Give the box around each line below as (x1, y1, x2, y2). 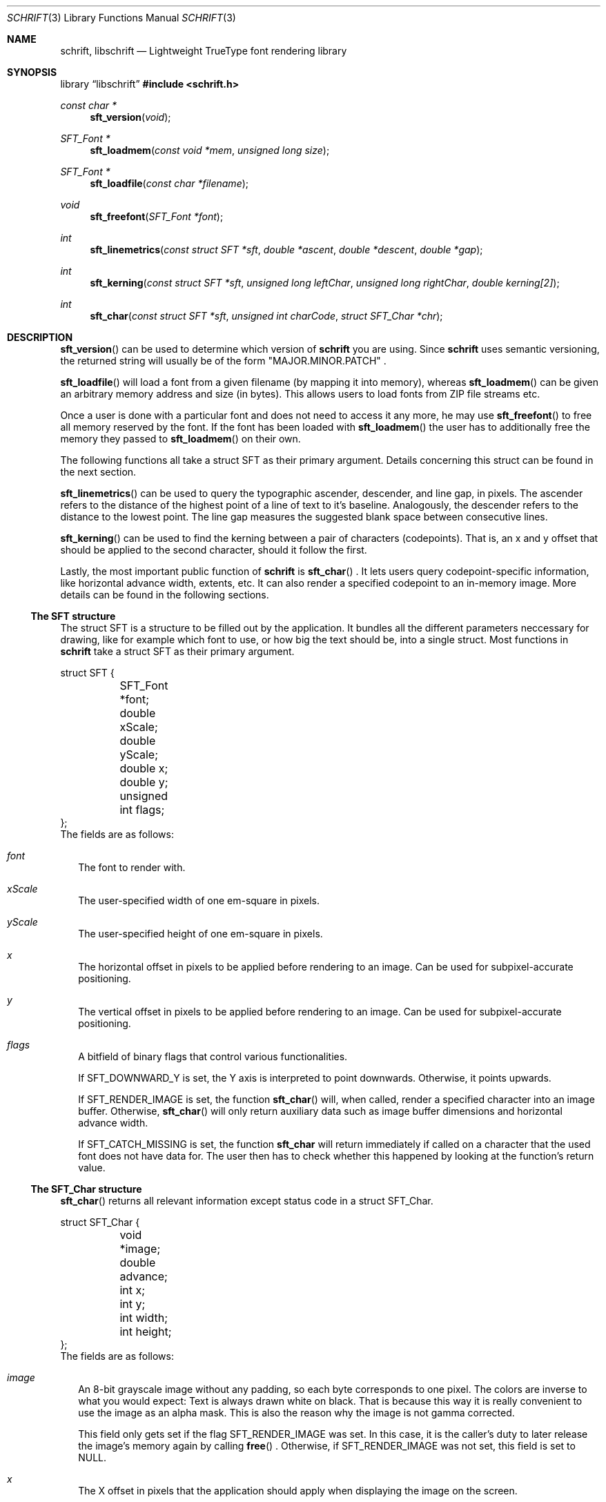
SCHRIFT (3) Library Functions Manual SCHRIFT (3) (7, 12, 236, 23)
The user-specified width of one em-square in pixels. (78, 895, 320, 906)
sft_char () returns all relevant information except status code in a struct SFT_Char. (60, 1195, 433, 1207)
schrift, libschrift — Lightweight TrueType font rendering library (60, 45, 347, 57)
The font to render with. (78, 861, 186, 873)
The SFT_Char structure (30, 1183, 142, 1195)
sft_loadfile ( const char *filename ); (90, 177, 249, 189)
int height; (119, 1325, 172, 1338)
